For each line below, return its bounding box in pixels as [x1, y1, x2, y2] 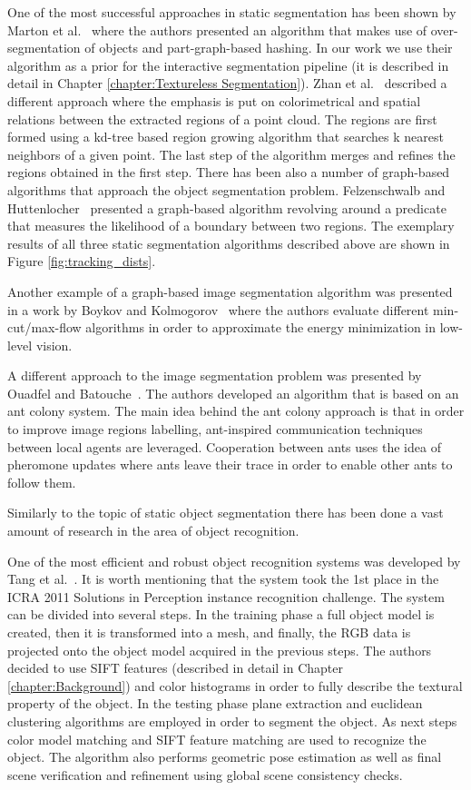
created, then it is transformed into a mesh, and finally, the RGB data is [7, 623, 411, 641]
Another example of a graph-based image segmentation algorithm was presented [7, 281, 453, 301]
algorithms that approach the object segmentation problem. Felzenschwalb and [7, 180, 446, 199]
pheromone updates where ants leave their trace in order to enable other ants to [7, 455, 453, 474]
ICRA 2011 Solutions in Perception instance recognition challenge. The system [7, 587, 445, 606]
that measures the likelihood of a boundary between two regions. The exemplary [7, 216, 455, 235]
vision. [35, 335, 73, 354]
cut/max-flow [7, 318, 82, 337]
